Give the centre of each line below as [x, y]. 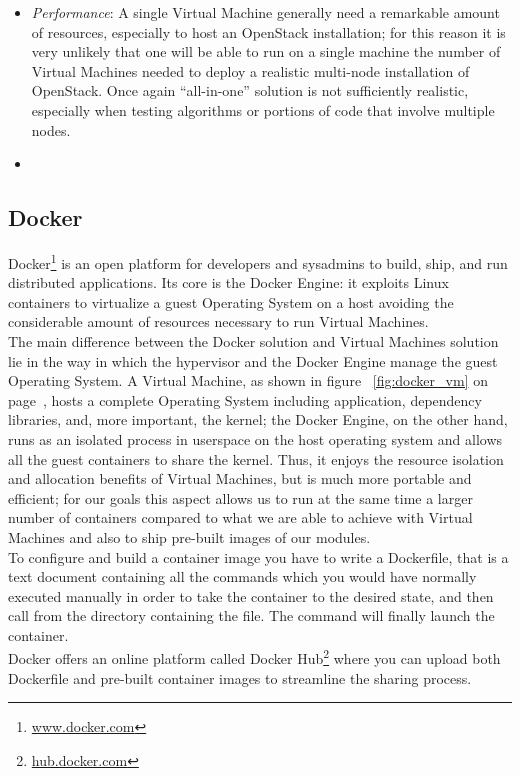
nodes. [51, 129]
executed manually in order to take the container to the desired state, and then [251, 595]
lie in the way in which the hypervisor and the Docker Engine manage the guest [253, 360]
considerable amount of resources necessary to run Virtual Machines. [218, 321]
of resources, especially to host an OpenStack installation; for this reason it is [268, 31]
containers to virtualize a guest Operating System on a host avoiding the [231, 301]
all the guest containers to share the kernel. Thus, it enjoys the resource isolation [256, 458]
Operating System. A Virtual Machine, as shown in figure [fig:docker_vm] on [248, 380]
